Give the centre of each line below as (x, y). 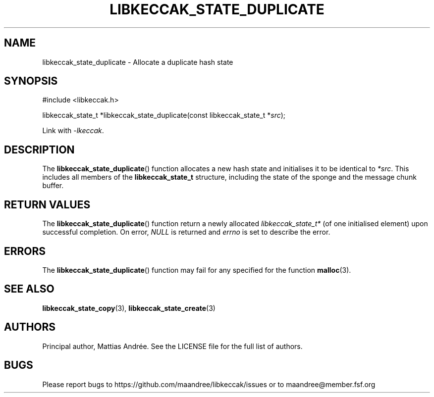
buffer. (53, 186)
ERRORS (25, 251)
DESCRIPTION (39, 149)
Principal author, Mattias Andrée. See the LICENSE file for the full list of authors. (172, 346)
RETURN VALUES (47, 204)
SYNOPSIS (31, 81)
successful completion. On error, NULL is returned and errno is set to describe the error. (186, 232)
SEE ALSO (29, 289)
